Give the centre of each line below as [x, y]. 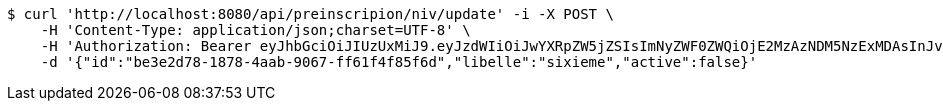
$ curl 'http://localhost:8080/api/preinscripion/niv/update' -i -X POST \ [310, 14]
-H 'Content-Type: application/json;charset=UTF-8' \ [255, 30]
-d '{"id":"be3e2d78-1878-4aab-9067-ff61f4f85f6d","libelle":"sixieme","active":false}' [399, 62]
